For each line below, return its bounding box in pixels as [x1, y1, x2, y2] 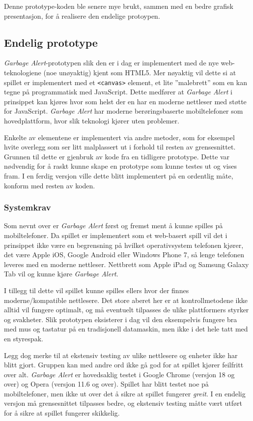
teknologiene [4, 67, 41, 77]
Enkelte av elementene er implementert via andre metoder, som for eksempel [4, 132, 235, 142]
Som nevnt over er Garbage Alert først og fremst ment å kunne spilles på [4, 220, 223, 231]
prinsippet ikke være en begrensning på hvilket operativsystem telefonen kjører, [4, 240, 244, 250]
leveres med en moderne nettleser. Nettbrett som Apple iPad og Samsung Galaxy [4, 259, 249, 269]
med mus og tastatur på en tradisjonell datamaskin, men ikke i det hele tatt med [4, 324, 248, 334]
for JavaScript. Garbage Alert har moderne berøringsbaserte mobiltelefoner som [4, 106, 243, 116]
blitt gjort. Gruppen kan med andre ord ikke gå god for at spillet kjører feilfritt [4, 360, 244, 370]
